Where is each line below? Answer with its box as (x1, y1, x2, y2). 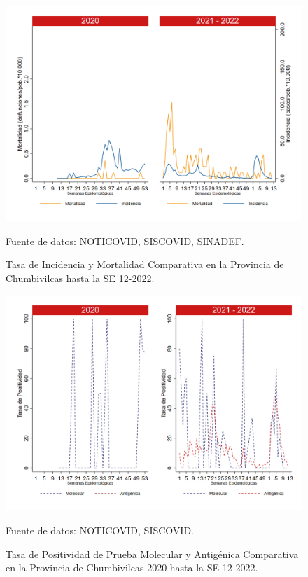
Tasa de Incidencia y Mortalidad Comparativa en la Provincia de (6, 257, 284, 272)
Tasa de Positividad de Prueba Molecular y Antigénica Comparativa (6, 546, 299, 561)
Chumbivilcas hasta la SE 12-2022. (6, 270, 155, 285)
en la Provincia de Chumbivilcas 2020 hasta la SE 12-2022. (6, 560, 258, 575)
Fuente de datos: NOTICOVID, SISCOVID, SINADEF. (6, 233, 244, 248)
